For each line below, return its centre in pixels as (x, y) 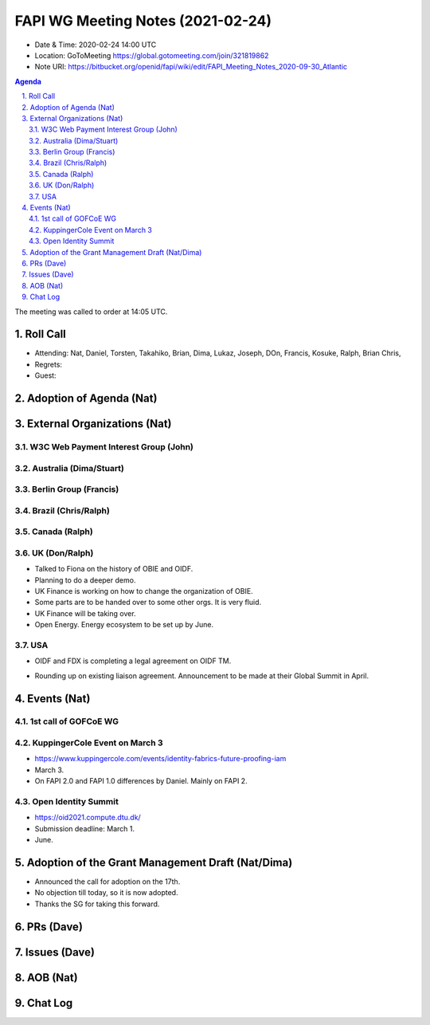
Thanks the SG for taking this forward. (97, 904)
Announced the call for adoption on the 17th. (107, 882)
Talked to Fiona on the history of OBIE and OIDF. (114, 569)
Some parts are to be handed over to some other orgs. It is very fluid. (148, 603)
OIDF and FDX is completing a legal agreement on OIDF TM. (133, 661)
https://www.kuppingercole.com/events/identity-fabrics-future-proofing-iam (160, 759)
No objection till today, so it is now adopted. (106, 893)
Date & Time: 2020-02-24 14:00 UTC (96, 45)
